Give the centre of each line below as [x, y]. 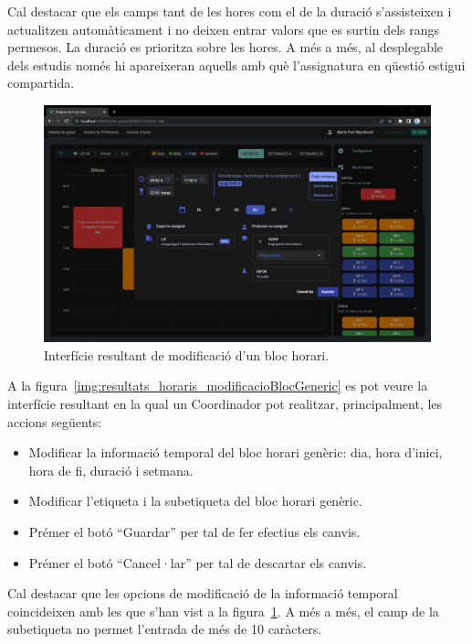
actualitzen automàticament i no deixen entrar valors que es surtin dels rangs [224, 29]
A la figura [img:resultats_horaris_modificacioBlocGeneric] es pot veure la [218, 386]
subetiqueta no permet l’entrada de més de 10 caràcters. [165, 629]
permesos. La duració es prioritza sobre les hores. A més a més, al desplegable [226, 47]
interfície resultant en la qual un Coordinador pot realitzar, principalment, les [225, 403]
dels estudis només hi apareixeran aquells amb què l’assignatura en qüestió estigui [236, 64]
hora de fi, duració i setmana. [111, 470]
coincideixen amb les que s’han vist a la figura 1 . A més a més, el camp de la [223, 611]
